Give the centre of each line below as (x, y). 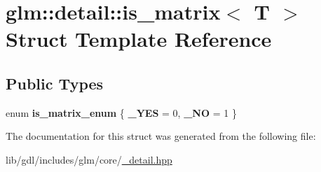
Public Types (55, 83)
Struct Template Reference (139, 39)
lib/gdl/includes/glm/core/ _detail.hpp (89, 159)
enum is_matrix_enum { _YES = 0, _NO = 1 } (121, 112)
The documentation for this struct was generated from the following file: (161, 136)
